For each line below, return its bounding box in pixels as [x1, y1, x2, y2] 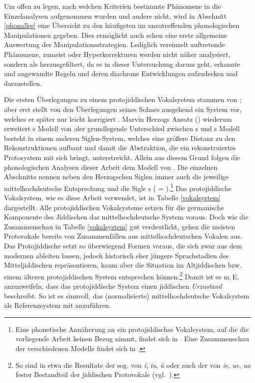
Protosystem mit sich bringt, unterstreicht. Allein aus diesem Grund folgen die [4, 152, 240, 162]
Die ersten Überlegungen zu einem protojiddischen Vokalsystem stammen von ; [4, 94, 242, 105]
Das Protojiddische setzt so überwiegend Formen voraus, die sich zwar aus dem [4, 240, 242, 250]
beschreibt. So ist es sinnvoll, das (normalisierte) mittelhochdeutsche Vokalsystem [4, 290, 250, 301]
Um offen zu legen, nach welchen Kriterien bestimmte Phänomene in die [4, 1, 221, 11]
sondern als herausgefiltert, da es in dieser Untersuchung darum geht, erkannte [4, 58, 240, 69]
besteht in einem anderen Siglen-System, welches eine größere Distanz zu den [4, 133, 235, 143]
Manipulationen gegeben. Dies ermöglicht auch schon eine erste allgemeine [4, 29, 228, 40]
